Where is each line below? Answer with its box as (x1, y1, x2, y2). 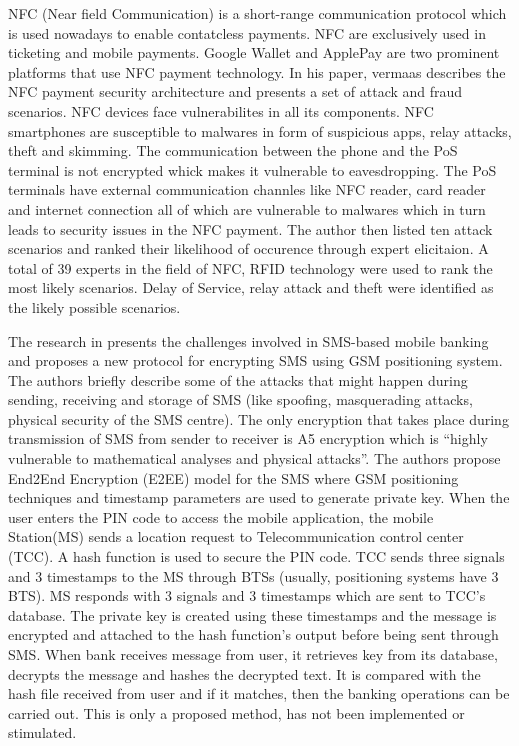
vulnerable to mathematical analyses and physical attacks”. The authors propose (8, 448, 501, 469)
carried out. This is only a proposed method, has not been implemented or (8, 702, 465, 723)
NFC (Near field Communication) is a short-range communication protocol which (8, 3, 507, 23)
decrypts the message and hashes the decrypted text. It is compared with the (8, 663, 481, 684)
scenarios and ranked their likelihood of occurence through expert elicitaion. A (8, 238, 489, 259)
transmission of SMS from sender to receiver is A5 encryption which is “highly (8, 428, 488, 449)
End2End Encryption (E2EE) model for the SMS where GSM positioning (8, 467, 459, 488)
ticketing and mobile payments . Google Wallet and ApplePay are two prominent (8, 42, 500, 63)
